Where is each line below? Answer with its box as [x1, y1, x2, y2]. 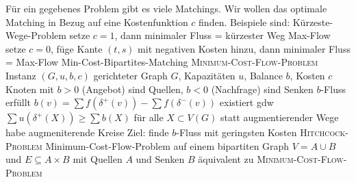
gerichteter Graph [93, 68, 168, 82]
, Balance [244, 68, 283, 82]
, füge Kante [51, 41, 103, 55]
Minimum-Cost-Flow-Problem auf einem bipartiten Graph [45, 138, 290, 153]
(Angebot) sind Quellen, [81, 81, 183, 96]
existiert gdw [219, 95, 274, 109]
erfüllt [5, 95, 31, 109]
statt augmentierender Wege [220, 110, 339, 125]
